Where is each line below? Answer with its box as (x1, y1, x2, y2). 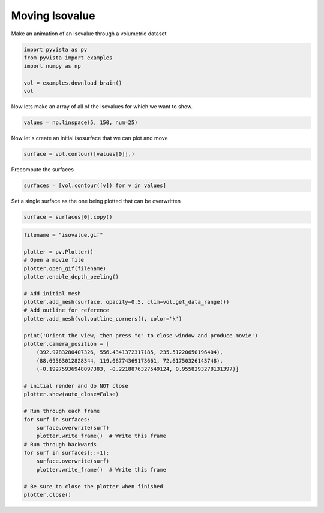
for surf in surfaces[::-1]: (23, 449, 110, 457)
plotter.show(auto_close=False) (23, 391, 119, 398)
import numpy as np (23, 63, 81, 70)
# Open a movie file (23, 256, 84, 264)
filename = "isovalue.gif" (23, 231, 103, 238)
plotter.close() (23, 491, 72, 499)
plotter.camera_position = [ (23, 340, 110, 348)
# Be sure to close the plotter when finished (23, 483, 163, 490)
